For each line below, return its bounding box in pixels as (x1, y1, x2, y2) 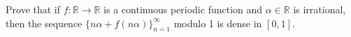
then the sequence (6, 15, 83, 30)
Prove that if (6, 2, 61, 16)
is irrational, (293, 2, 346, 16)
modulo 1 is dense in (173, 15, 262, 30)
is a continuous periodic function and (103, 2, 263, 16)
